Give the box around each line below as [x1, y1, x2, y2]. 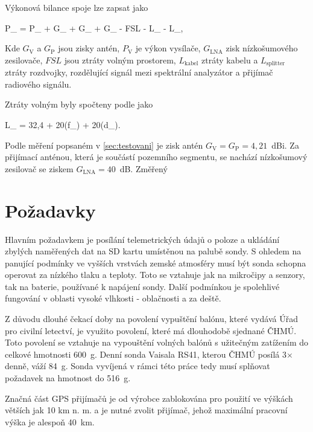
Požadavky [5, 198, 96, 222]
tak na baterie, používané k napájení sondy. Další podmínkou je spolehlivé [5, 280, 280, 292]
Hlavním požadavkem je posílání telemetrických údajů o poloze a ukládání [5, 233, 280, 245]
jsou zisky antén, [58, 42, 120, 54]
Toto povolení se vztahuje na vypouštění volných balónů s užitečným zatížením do [5, 336, 309, 349]
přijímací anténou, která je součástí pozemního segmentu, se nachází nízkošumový [5, 150, 308, 163]
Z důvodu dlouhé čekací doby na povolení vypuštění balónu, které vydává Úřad [5, 312, 298, 325]
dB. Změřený [119, 162, 168, 175]
